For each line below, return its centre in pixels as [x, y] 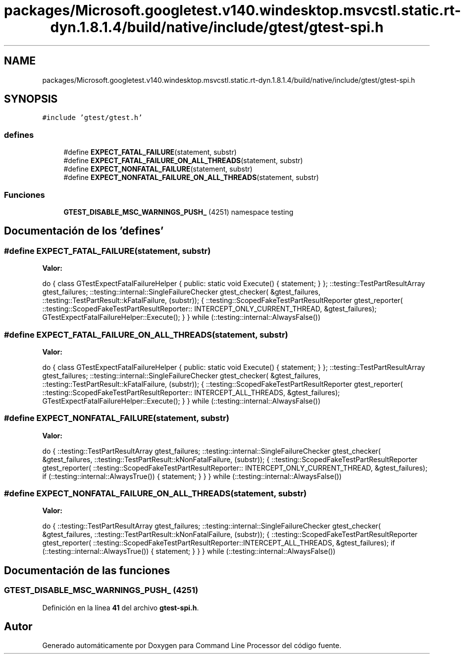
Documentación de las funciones [87, 570]
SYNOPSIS [31, 99]
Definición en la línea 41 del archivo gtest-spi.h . [121, 607]
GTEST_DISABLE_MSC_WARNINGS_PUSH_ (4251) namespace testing [179, 212]
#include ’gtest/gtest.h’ [92, 118]
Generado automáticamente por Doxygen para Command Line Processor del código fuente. [192, 646]
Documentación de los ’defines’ [84, 231]
